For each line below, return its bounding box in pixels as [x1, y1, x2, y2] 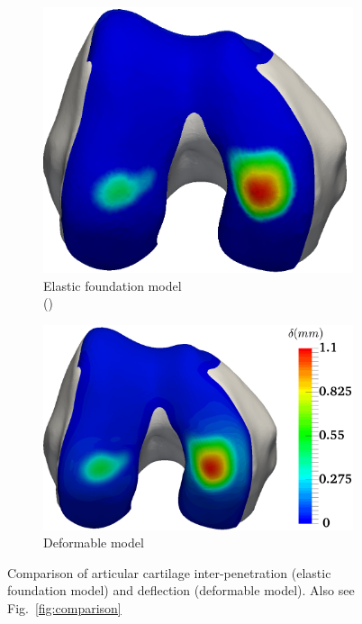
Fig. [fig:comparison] [7, 598, 122, 617]
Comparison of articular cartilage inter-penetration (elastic [7, 563, 331, 582]
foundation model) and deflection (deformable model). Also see [7, 581, 355, 600]
